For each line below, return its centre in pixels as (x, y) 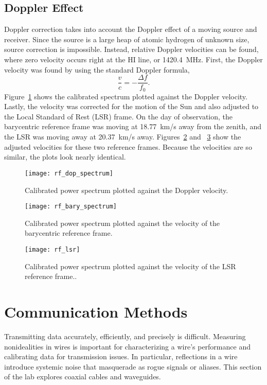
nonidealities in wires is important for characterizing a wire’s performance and (127, 346)
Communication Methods (96, 311)
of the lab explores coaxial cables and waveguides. (83, 377)
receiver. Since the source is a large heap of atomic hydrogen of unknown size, (127, 39)
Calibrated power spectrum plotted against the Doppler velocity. (127, 190)
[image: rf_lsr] (52, 249)
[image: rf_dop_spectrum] (69, 173)
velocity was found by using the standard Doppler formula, (97, 69)
